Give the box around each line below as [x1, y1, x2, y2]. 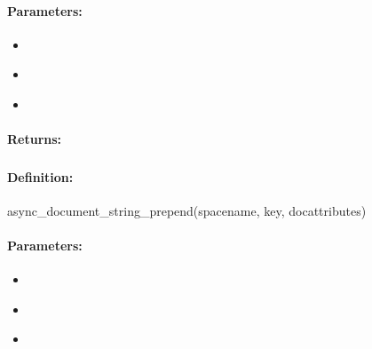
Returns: [7, 130, 62, 148]
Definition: [7, 167, 74, 186]
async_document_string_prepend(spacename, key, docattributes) [7, 201, 367, 219]
